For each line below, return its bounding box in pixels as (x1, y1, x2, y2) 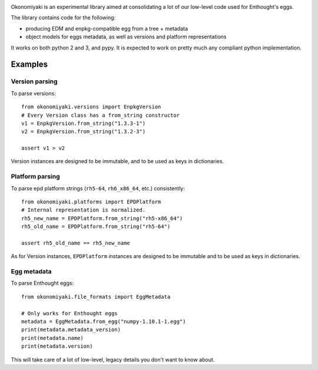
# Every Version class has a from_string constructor (21, 112, 180, 118)
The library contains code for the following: (11, 14, 116, 21)
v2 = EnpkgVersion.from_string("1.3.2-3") (21, 128, 146, 135)
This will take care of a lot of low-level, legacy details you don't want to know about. (11, 356, 215, 363)
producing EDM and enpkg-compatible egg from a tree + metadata (25, 25, 188, 32)
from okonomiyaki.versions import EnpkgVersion (21, 104, 161, 110)
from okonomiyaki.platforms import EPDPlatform (21, 198, 161, 205)
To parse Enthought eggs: (11, 280, 74, 287)
